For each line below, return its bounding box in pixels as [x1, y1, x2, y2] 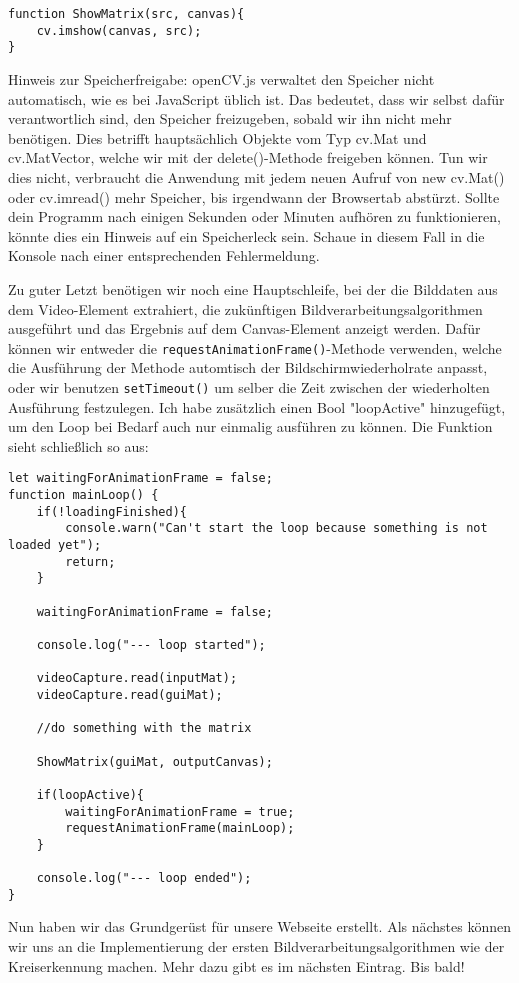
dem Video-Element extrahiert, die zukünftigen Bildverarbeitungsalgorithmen [8, 298, 483, 319]
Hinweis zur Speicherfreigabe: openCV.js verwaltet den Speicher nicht [8, 68, 435, 89]
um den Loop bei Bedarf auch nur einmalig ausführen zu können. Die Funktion [8, 416, 493, 437]
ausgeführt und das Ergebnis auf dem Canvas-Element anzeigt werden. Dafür [8, 318, 481, 339]
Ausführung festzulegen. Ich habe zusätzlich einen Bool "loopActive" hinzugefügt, [8, 396, 506, 417]
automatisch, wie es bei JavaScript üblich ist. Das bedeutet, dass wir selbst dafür [8, 88, 505, 109]
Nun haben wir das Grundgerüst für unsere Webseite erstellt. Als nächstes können [8, 916, 512, 937]
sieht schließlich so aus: [8, 435, 149, 456]
